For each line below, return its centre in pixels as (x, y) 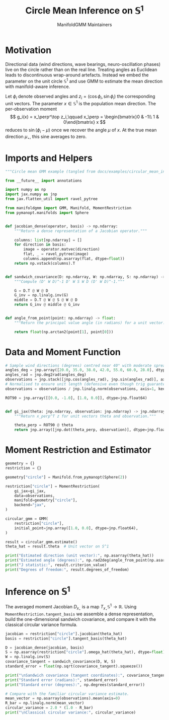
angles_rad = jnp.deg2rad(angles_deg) (46, 375)
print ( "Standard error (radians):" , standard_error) (62, 680)
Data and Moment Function (63, 352)
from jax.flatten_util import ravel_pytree (52, 199)
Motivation (28, 50)
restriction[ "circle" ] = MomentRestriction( (53, 486)
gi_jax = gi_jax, (30, 491)
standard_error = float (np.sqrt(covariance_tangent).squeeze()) (74, 666)
